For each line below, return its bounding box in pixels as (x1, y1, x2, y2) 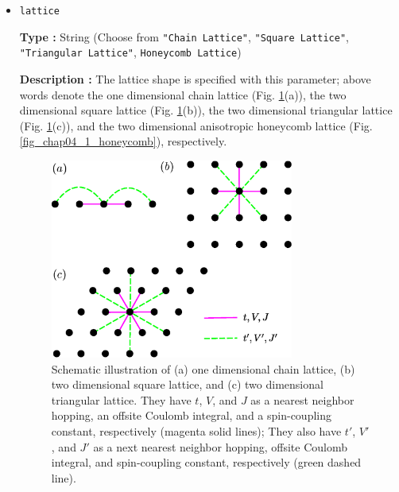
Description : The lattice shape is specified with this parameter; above (19, 70, 371, 87)
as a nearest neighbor (250, 391, 354, 408)
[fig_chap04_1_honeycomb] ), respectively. (19, 133, 227, 149)
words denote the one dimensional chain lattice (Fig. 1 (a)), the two (19, 86, 347, 103)
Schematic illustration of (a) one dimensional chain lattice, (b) (51, 360, 355, 377)
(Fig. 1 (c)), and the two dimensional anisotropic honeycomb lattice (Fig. (19, 117, 373, 134)
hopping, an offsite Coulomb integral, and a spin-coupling (51, 407, 331, 424)
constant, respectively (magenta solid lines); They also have (51, 422, 342, 439)
